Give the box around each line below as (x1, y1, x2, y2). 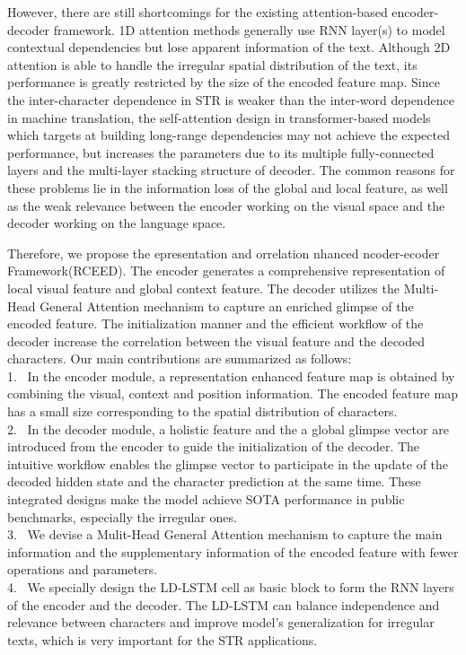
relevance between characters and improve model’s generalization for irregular (7, 613, 435, 632)
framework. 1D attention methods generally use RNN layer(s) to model (53, 20, 445, 39)
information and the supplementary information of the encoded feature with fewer (7, 542, 459, 561)
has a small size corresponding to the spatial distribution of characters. (7, 402, 398, 421)
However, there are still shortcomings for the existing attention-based (7, 3, 388, 21)
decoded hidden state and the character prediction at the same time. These (7, 472, 421, 491)
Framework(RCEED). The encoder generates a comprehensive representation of (7, 261, 445, 280)
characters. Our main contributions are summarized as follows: (7, 349, 352, 368)
